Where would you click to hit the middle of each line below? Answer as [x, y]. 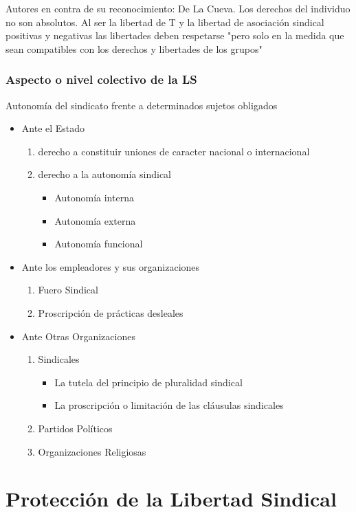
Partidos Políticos [75, 428]
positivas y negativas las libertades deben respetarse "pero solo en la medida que [175, 35]
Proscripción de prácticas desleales [111, 312]
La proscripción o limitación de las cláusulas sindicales [169, 405]
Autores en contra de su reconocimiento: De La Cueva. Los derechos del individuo [178, 8]
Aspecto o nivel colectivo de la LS [101, 79]
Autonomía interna [94, 197]
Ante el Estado [53, 128]
